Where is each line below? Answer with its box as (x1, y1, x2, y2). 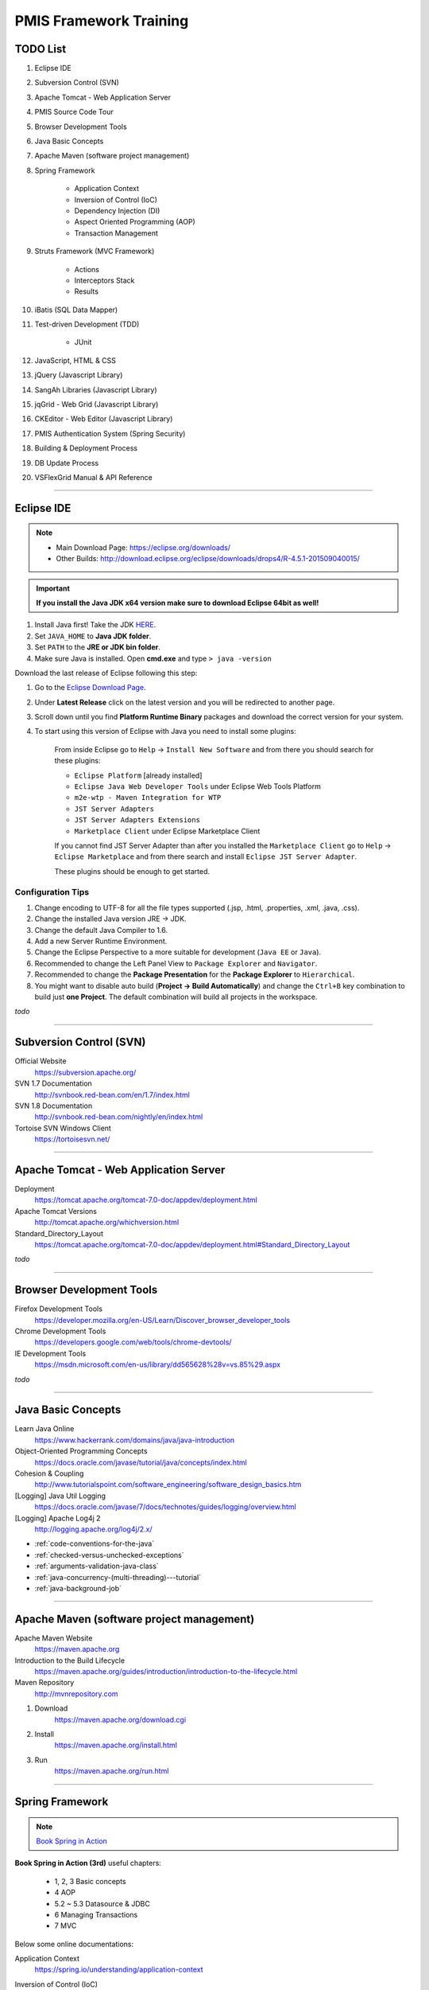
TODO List (14, 42, 67, 56)
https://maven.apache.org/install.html (54, 1740, 178, 1750)
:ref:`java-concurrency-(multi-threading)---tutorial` (34, 1572, 202, 1582)
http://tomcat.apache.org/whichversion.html (34, 1218, 180, 1227)
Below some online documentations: (14, 1939, 134, 1949)
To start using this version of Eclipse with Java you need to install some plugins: (34, 727, 297, 736)
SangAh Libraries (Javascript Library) (34, 384, 158, 394)
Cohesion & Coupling (14, 1469, 84, 1478)
